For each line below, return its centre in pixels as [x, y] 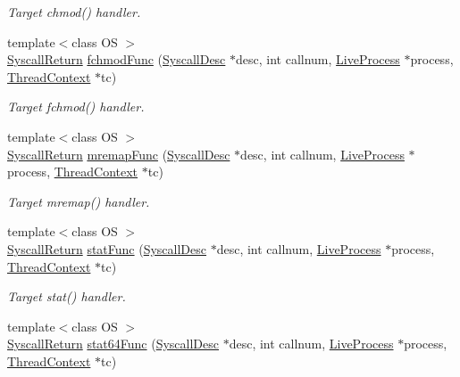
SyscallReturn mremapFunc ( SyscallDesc [119, 154]
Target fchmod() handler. [76, 107]
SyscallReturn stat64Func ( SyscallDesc [113, 344]
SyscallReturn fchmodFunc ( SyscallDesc [117, 59]
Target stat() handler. [67, 296]
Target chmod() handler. [74, 12]
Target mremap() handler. [79, 201]
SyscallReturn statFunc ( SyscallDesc [107, 248]
